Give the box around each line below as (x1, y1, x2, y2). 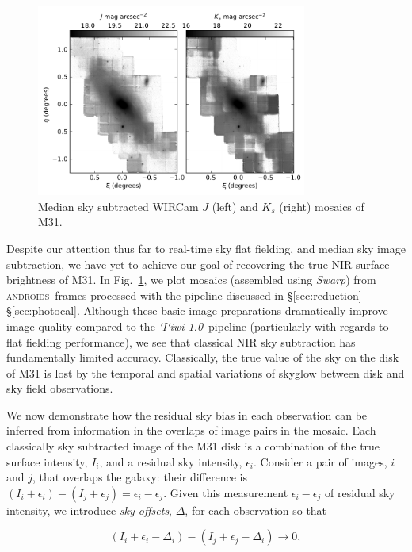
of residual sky (325, 484, 395, 500)
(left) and (212, 197, 258, 214)
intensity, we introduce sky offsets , (6, 501, 173, 518)
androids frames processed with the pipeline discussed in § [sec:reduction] (6, 286, 362, 303)
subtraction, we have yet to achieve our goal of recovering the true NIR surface (6, 255, 390, 272)
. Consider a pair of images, (253, 453, 387, 470)
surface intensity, (6, 453, 88, 470)
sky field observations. (6, 380, 113, 397)
